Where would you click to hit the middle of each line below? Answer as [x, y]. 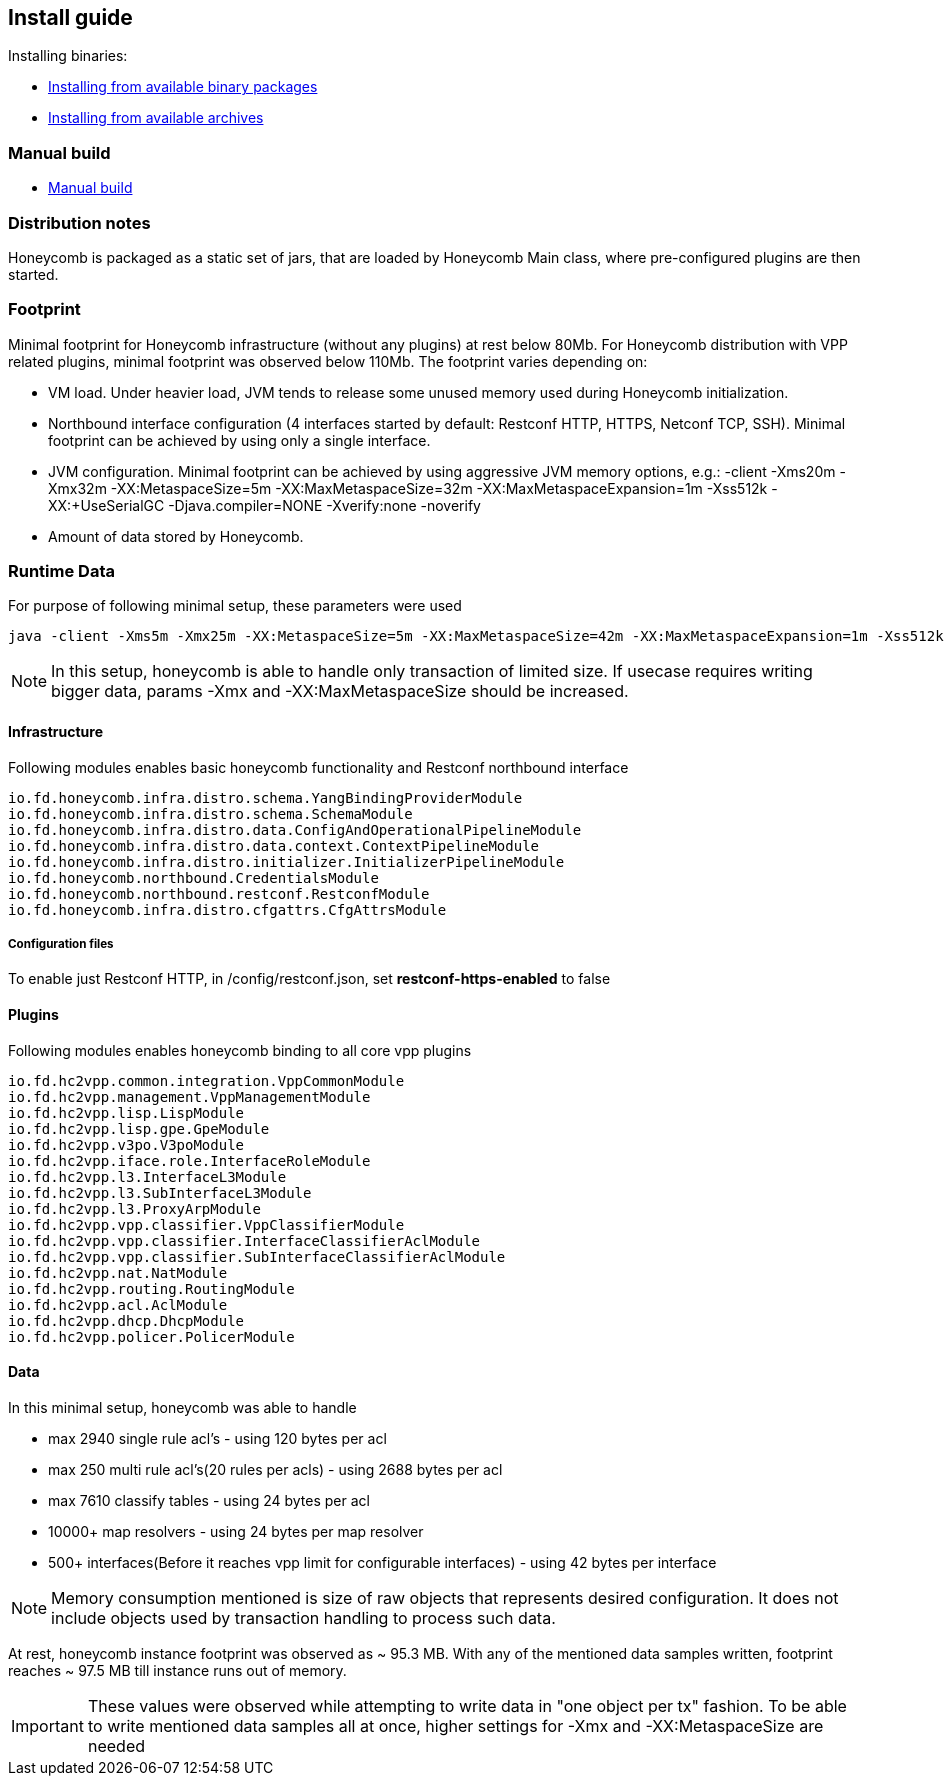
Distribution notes [79, 222]
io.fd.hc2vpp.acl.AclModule [118, 1304]
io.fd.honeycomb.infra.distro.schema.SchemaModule [210, 813]
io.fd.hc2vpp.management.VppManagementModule [189, 1096]
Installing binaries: [68, 56]
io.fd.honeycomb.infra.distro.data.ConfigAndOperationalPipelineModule [295, 829]
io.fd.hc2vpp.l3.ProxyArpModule [134, 1208]
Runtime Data [61, 571]
